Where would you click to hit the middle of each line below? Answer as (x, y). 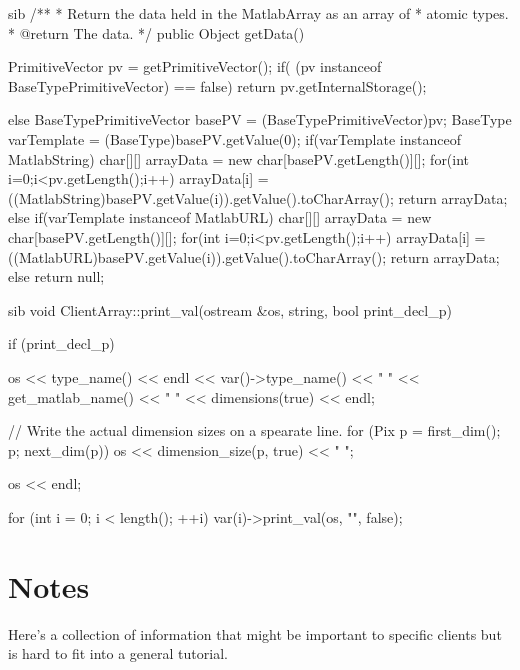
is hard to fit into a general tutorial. (118, 653)
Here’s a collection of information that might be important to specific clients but (255, 633)
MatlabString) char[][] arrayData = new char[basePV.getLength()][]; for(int (239, 158)
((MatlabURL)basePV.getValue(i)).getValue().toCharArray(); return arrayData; (254, 256)
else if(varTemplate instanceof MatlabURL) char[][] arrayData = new (220, 217)
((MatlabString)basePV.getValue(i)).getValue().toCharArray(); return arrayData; (258, 197)
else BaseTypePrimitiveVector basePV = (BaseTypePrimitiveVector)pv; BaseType (260, 119)
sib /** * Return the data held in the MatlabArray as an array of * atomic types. (258, 13)
